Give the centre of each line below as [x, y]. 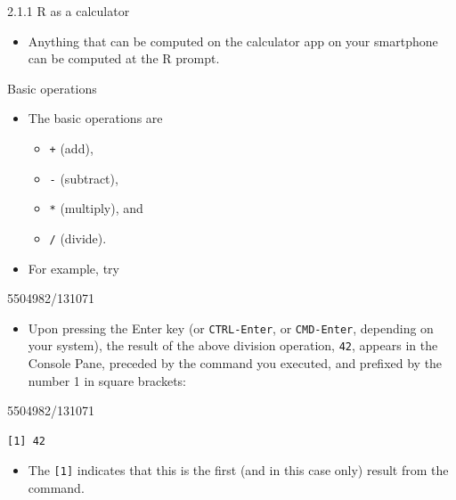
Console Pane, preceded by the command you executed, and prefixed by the [235, 363]
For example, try [73, 268]
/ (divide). [78, 238]
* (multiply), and [96, 208]
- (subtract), [84, 178]
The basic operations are [95, 118]
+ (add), [71, 148]
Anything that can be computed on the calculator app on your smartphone [233, 41]
